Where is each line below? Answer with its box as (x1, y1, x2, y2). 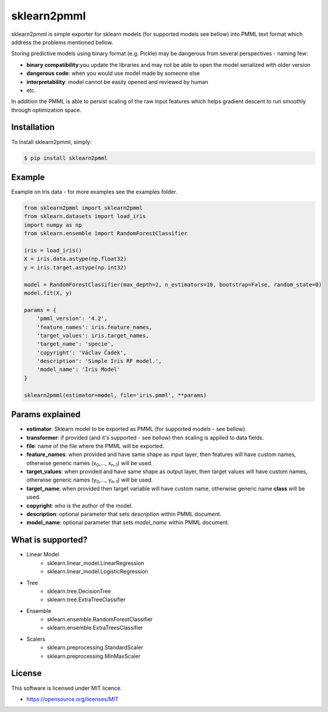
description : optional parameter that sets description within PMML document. (26, 511, 222, 518)
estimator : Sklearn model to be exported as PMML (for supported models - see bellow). (26, 426, 247, 433)
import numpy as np (24, 221, 82, 228)
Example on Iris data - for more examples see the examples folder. (11, 188, 177, 196)
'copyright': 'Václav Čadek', (36, 349, 127, 356)
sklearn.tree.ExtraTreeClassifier (47, 596, 126, 603)
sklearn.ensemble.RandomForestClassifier (47, 616, 153, 623)
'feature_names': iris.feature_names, (36, 323, 152, 331)
